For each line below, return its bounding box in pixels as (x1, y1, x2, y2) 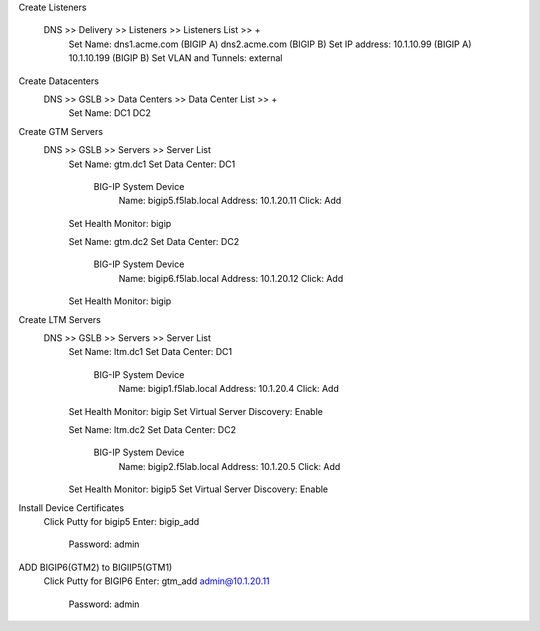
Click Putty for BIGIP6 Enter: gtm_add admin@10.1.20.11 (43, 575, 270, 587)
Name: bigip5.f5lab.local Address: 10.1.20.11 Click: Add (118, 195, 342, 207)
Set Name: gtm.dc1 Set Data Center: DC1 (68, 158, 236, 170)
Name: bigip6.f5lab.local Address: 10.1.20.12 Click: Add (118, 272, 344, 284)
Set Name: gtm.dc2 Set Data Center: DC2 (68, 236, 240, 248)
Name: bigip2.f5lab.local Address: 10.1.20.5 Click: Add (118, 460, 341, 472)
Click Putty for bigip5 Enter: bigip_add (43, 515, 200, 527)
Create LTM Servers (18, 313, 102, 325)
